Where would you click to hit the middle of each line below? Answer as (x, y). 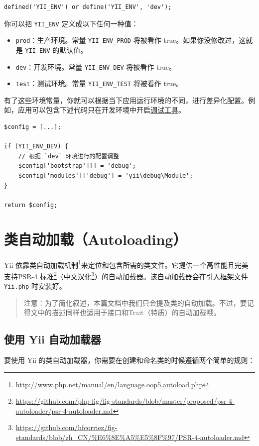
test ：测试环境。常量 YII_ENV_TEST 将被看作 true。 (99, 83)
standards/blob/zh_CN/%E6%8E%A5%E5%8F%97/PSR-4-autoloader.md (130, 437)
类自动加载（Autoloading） (96, 239)
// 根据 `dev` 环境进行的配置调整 (69, 156)
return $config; (31, 205)
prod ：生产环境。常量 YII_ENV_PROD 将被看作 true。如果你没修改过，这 (131, 40)
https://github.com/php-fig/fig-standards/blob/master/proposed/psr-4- (125, 401)
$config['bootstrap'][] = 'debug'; (77, 166)
